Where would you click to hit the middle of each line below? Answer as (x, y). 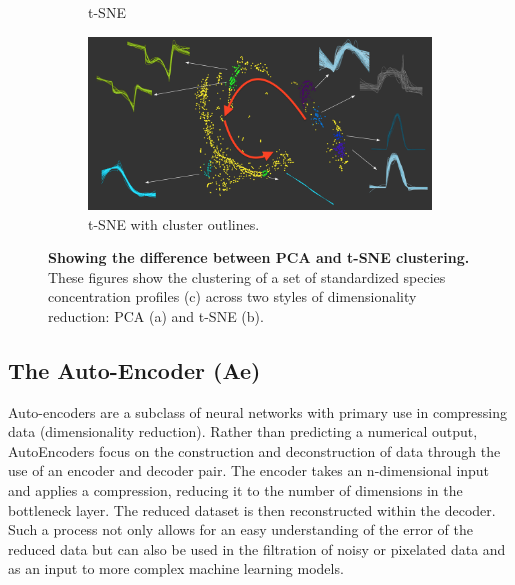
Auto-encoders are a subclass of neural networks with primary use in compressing (258, 411)
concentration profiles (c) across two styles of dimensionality (232, 296)
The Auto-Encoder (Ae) (134, 369)
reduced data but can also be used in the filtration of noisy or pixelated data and (257, 548)
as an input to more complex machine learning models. (176, 568)
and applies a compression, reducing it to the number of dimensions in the (235, 490)
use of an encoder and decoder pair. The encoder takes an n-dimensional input (249, 470)
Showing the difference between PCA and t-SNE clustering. (259, 257)
